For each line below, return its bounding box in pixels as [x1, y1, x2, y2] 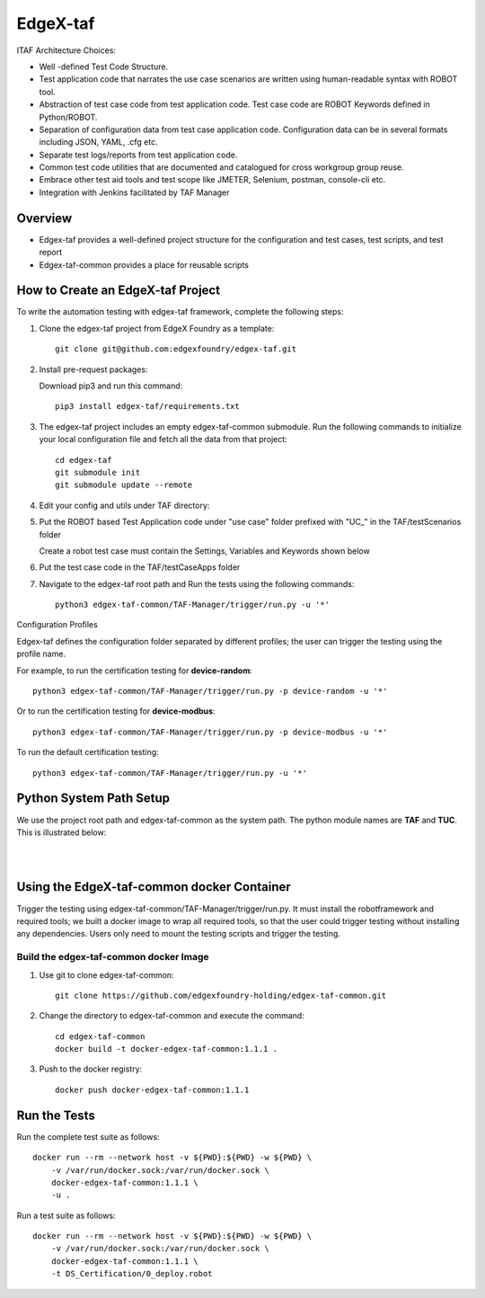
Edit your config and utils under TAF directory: [39, 500, 210, 511]
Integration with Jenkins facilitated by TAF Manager [39, 187, 230, 198]
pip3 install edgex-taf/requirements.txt [55, 401, 240, 412]
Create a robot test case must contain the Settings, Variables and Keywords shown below [39, 545, 370, 556]
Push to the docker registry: [39, 1063, 143, 1074]
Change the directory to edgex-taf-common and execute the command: [39, 1010, 304, 1021]
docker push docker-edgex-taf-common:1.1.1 [55, 1084, 250, 1095]
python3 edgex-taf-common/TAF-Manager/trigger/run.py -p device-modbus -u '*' [32, 726, 388, 737]
